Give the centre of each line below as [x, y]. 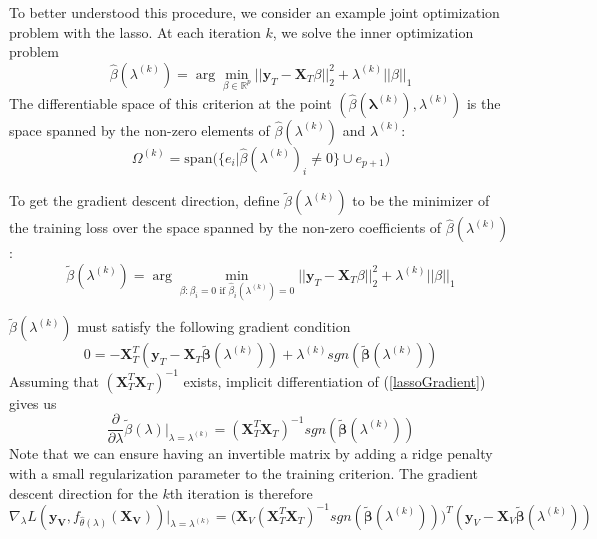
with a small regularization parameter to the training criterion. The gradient [244, 472]
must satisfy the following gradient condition [214, 326]
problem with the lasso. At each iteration [135, 31]
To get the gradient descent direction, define [144, 200]
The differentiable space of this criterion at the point [170, 102]
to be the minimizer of [421, 200]
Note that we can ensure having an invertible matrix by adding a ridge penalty [251, 453]
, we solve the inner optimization [373, 31]
